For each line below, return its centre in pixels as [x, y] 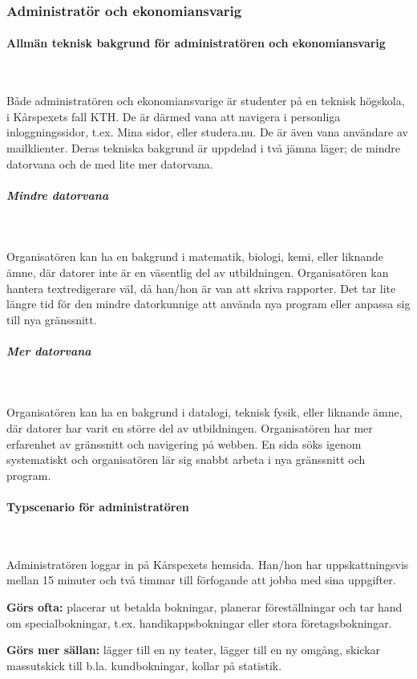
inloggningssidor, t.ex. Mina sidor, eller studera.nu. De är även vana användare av [207, 132]
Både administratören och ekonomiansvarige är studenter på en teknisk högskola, [206, 101]
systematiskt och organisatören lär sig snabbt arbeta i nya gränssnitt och [186, 459]
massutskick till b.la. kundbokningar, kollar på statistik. [144, 665]
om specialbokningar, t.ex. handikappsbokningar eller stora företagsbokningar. [199, 622]
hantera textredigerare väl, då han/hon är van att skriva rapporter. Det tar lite [201, 288]
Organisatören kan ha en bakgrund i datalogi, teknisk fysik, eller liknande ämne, [204, 412]
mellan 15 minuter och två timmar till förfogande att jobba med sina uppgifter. [201, 580]
